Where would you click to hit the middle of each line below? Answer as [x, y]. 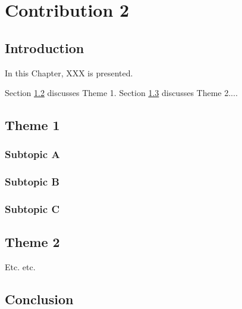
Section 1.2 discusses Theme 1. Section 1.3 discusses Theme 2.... [121, 93]
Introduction [45, 47]
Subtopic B [32, 182]
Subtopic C [32, 209]
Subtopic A [32, 154]
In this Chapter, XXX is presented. [69, 72]
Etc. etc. [20, 267]
